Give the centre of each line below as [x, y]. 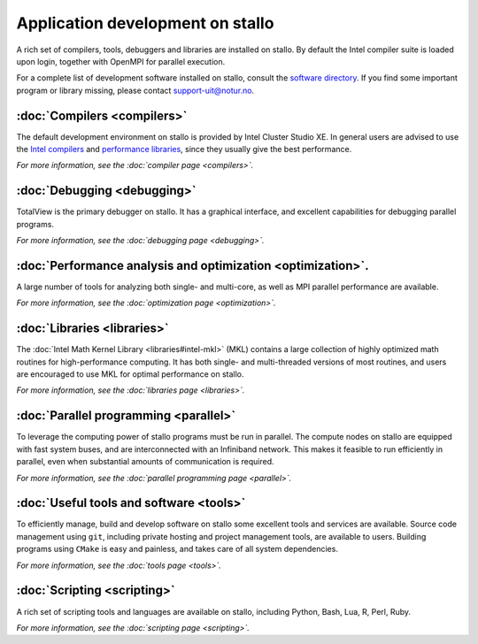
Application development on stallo [145, 23]
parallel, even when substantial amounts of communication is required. [145, 462]
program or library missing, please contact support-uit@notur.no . [135, 90]
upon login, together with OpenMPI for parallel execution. [121, 61]
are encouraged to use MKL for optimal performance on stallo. [130, 374]
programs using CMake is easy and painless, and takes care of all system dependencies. [177, 549]
